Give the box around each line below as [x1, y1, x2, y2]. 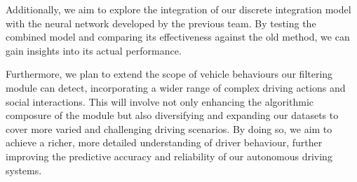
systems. [6, 162, 42, 177]
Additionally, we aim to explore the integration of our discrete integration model [6, 2, 351, 16]
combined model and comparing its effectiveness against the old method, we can [6, 29, 350, 44]
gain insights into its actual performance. [6, 43, 182, 57]
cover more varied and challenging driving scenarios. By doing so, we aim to [6, 121, 332, 136]
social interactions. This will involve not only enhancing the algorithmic [6, 94, 314, 108]
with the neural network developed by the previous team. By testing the [6, 15, 316, 30]
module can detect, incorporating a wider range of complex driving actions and [6, 80, 346, 94]
